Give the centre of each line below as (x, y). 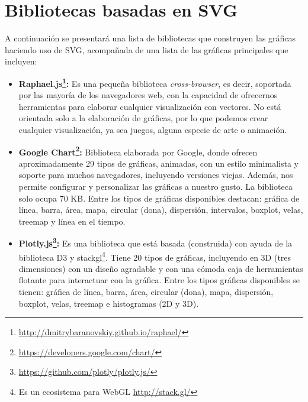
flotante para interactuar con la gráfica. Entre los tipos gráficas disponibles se (159, 280)
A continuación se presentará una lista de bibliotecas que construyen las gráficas (150, 38)
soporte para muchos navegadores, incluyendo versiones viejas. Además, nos (156, 175)
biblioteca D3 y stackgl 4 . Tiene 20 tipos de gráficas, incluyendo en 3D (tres (155, 256)
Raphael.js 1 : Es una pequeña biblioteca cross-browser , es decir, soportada (155, 82)
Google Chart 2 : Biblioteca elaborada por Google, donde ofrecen (138, 151)
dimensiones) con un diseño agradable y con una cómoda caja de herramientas (161, 268)
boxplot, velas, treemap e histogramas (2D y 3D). (109, 303)
